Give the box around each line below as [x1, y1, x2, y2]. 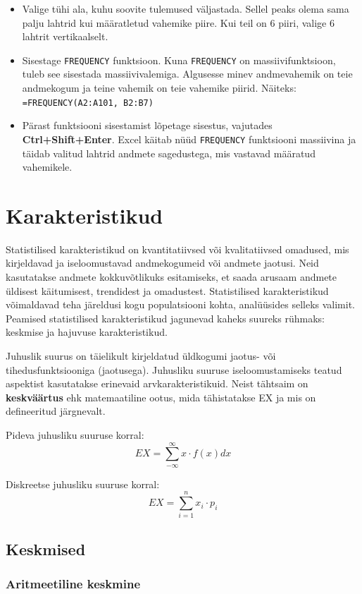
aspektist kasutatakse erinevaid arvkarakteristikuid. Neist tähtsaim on [6, 376, 308, 391]
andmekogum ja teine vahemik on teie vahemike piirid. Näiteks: [22, 80, 297, 95]
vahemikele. [22, 159, 73, 174]
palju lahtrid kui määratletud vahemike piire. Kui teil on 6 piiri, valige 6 [22, 15, 335, 30]
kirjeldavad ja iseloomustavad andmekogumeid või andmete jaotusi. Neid [6, 255, 319, 270]
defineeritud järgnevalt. [6, 404, 106, 418]
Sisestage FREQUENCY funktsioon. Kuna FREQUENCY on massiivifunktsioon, [22, 52, 336, 67]
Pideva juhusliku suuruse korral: [6, 427, 144, 442]
